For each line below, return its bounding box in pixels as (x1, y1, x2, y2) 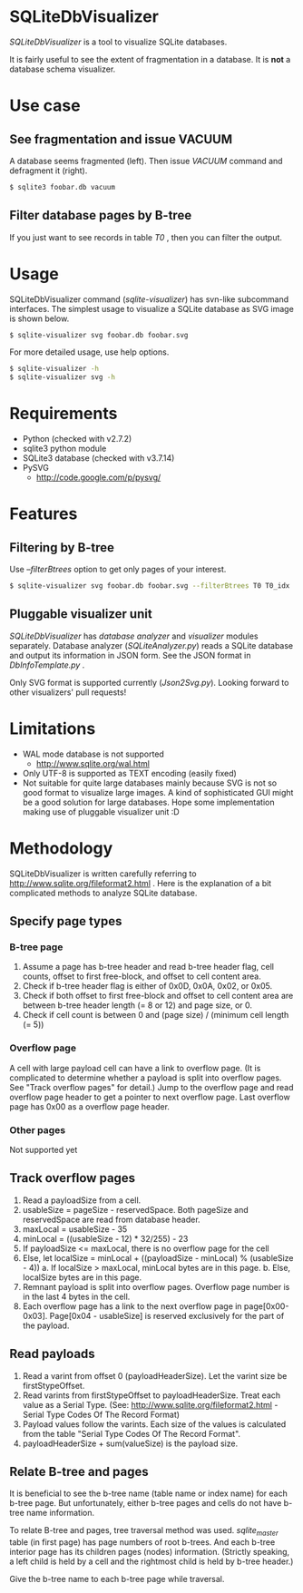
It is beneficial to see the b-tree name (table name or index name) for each (9, 1488, 288, 1499)
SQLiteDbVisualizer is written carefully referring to (9, 868, 197, 879)
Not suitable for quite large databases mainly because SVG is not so (22, 777, 278, 788)
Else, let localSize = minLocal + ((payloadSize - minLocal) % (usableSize (22, 1252, 294, 1263)
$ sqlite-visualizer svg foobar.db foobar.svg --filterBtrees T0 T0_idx (9, 581, 290, 591)
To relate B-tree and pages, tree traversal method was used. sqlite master (9, 1525, 279, 1539)
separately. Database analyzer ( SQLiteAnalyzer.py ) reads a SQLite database (9, 640, 294, 650)
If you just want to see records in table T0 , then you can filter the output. (9, 231, 283, 242)
